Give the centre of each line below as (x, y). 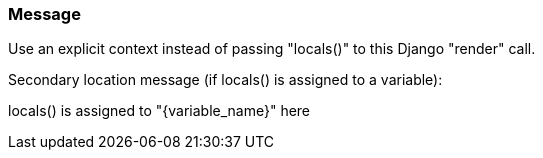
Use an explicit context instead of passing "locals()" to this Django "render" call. (272, 49)
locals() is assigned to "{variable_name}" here (159, 111)
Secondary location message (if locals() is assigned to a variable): (225, 80)
